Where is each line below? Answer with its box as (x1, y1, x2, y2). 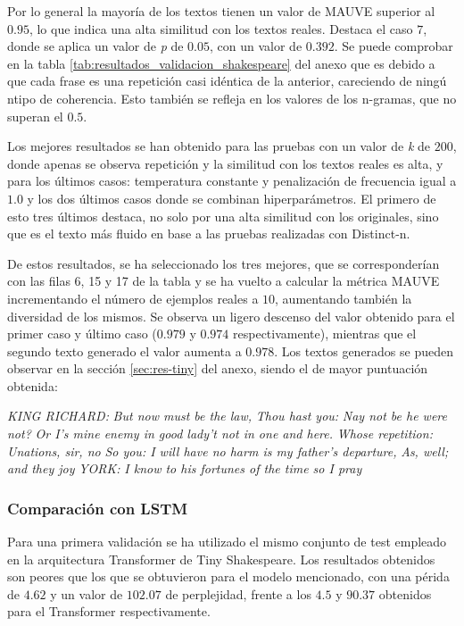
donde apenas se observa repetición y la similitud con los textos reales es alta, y (7, 154, 443, 172)
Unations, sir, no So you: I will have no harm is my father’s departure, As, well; (7, 441, 449, 460)
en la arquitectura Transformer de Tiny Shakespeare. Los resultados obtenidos (7, 549, 435, 568)
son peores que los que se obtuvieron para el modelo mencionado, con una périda (7, 567, 450, 586)
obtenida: (7, 376, 58, 395)
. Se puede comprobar (334, 37, 453, 55)
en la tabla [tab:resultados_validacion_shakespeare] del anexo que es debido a (7, 54, 435, 72)
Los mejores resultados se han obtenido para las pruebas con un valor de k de (7, 137, 431, 155)
